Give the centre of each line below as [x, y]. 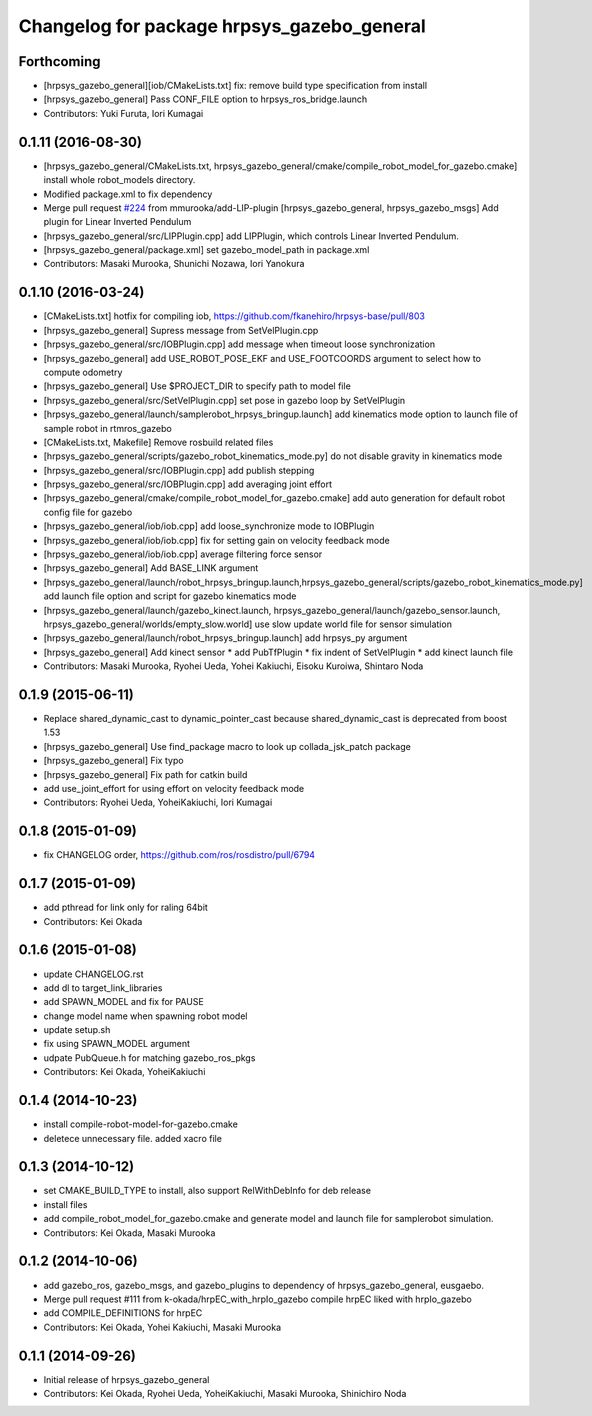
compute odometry [83, 372]
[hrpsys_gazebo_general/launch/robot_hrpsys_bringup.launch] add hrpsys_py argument [225, 638]
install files [65, 1204]
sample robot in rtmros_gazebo [107, 428]
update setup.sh [77, 1030]
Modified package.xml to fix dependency [128, 194]
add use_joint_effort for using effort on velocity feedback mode [174, 789]
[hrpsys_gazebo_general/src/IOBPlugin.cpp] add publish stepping [179, 470]
